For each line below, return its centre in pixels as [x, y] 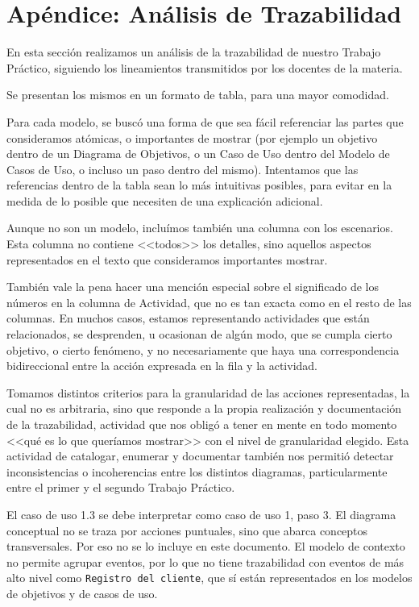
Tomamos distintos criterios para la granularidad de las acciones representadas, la [208, 392]
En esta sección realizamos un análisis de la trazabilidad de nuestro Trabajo [194, 52]
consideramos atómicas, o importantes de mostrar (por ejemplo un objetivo [192, 137]
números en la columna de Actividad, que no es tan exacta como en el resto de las [209, 302]
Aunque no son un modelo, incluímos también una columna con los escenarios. [200, 228]
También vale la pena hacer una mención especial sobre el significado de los [193, 287]
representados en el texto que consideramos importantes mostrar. [167, 259]
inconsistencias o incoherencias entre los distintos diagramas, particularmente [197, 471]
